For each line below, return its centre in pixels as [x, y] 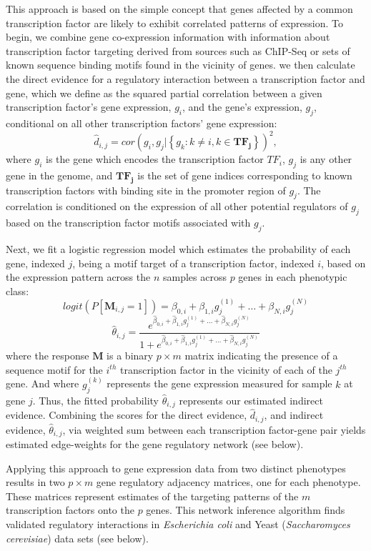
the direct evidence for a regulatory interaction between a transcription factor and [185, 78]
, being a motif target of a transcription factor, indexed [193, 263]
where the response [48, 356]
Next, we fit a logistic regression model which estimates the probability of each [178, 249]
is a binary [130, 356]
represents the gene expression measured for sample [219, 383]
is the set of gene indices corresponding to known [245, 175]
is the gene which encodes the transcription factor [155, 159]
